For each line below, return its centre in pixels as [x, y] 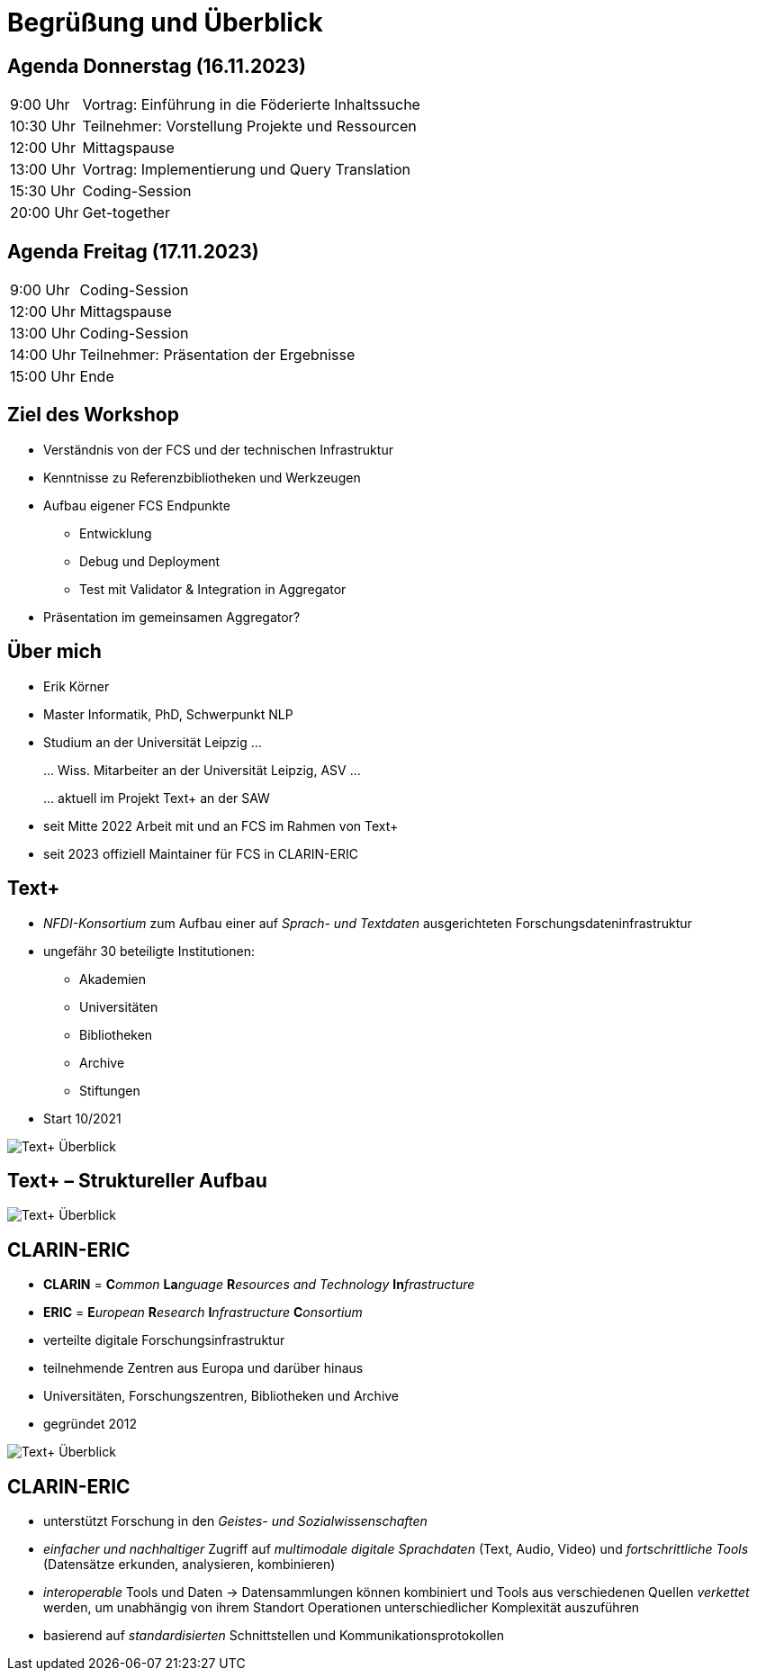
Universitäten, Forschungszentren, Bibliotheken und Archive [221, 1396]
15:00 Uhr [43, 377]
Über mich [54, 652]
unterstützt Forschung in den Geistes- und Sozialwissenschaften [235, 1521]
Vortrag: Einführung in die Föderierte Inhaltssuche [251, 105]
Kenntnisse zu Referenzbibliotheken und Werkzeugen [202, 477]
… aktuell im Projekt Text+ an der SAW [157, 798]
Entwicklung [116, 533]
